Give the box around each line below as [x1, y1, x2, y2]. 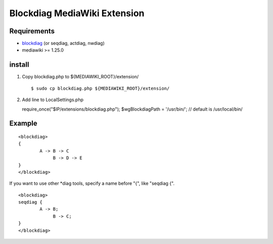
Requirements [9, 27, 55, 35]
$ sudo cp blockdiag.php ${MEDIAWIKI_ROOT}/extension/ [31, 85, 170, 91]
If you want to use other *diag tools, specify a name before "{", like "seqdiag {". [9, 180, 174, 186]
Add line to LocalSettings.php [22, 96, 83, 103]
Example [9, 119, 37, 128]
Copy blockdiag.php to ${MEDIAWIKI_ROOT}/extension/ [22, 74, 139, 80]
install [9, 61, 29, 69]
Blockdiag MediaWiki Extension [9, 8, 145, 19]
